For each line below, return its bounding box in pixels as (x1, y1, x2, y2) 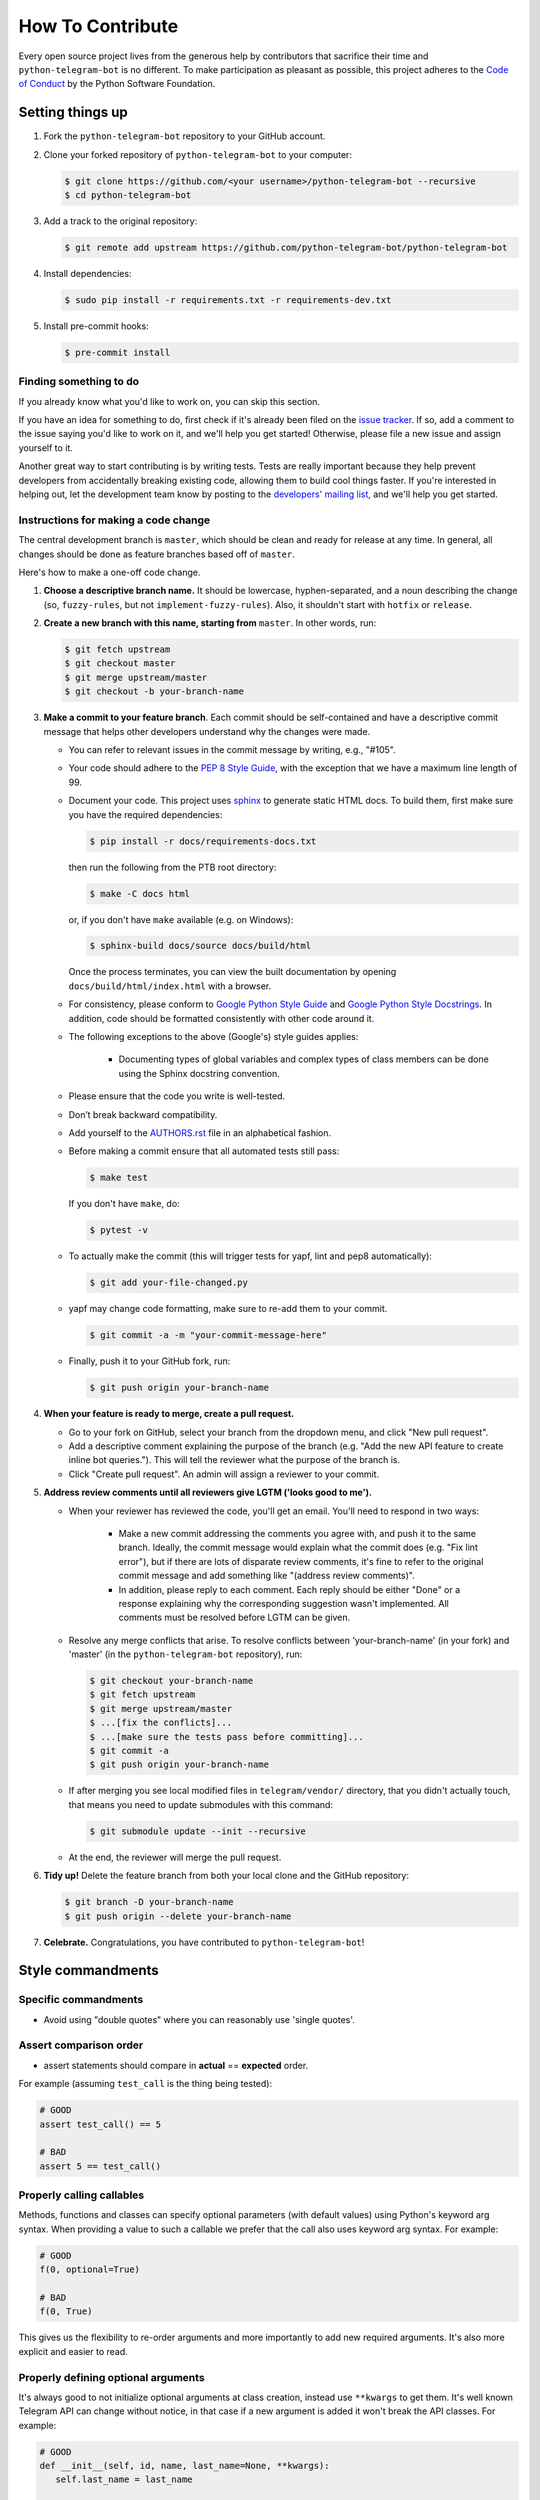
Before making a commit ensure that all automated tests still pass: (68, 1145, 340, 1157)
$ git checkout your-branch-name (89, 1675, 254, 1687)
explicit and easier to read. (18, 2345, 129, 2357)
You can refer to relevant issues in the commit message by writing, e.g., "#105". (68, 744, 396, 755)
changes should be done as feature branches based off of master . (18, 548, 295, 560)
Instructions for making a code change (18, 513, 211, 527)
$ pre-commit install (64, 346, 171, 358)
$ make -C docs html (89, 888, 190, 899)
